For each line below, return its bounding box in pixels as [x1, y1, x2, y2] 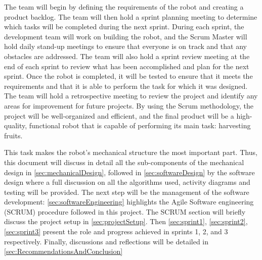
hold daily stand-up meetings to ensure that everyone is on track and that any [4, 41, 247, 51]
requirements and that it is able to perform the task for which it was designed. [4, 80, 248, 91]
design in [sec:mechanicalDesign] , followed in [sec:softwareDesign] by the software [4, 167, 255, 177]
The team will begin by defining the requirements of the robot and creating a [4, 2, 244, 12]
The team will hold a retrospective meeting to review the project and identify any [4, 90, 258, 101]
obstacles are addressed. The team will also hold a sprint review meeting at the [4, 50, 250, 61]
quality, [4, 120, 27, 131]
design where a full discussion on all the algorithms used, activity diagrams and [4, 177, 250, 187]
